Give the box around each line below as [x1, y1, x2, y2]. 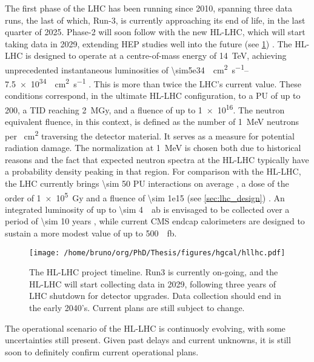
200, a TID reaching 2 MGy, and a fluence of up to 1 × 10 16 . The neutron [5, 102, 285, 116]
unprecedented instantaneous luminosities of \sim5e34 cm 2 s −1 [5, 61, 244, 76]
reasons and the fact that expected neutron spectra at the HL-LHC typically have [5, 153, 309, 166]
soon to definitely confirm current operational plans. [5, 345, 199, 358]
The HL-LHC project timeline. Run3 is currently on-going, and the [29, 266, 278, 278]
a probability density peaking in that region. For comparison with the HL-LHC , [5, 165, 301, 178]
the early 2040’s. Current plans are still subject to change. [29, 301, 245, 313]
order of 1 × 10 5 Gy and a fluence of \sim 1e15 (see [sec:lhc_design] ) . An [5, 189, 285, 204]
